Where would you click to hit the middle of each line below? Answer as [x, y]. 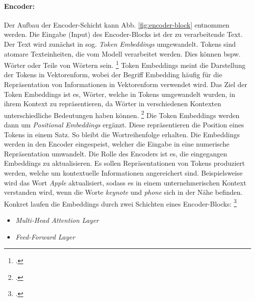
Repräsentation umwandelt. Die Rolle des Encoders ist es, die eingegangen [116, 153]
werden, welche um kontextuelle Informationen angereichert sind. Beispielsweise [123, 173]
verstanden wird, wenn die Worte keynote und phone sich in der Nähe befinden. [123, 192]
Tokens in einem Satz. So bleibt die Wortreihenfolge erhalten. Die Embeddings [122, 134]
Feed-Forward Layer [45, 236]
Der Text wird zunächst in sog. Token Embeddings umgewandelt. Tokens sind [120, 44]
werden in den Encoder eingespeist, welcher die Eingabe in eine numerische [117, 144]
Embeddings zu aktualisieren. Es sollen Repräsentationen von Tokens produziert [125, 163]
